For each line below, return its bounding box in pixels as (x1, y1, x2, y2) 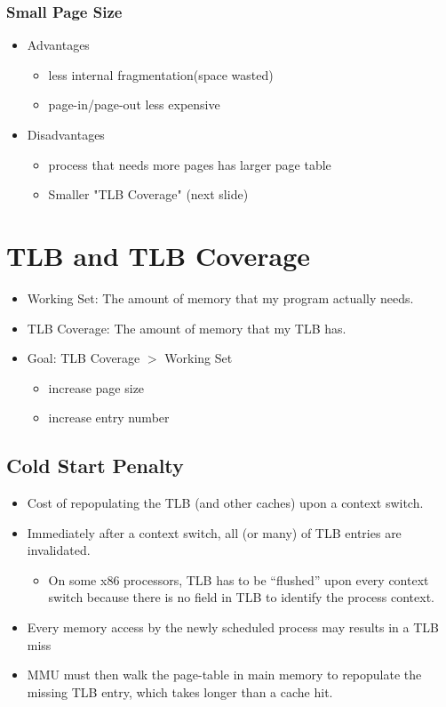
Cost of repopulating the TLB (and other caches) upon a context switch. (27, 494, 424, 512)
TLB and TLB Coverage (6, 237, 311, 273)
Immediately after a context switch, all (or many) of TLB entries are (27, 523, 402, 542)
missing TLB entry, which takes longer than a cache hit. (27, 682, 333, 701)
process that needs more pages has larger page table (48, 155, 331, 173)
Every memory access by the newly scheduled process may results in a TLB (27, 618, 439, 637)
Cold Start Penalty (6, 452, 184, 479)
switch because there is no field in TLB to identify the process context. (48, 588, 435, 607)
